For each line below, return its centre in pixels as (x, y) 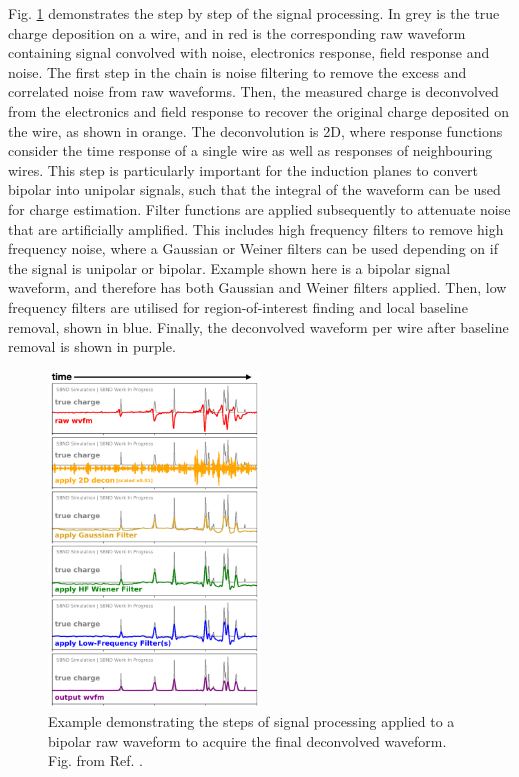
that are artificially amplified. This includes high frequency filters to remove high (256, 228)
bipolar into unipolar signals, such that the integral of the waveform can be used (254, 189)
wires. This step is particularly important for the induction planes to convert (243, 169)
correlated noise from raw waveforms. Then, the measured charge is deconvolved (253, 91)
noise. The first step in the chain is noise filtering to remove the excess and (237, 71)
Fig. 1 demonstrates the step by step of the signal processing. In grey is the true (254, 13)
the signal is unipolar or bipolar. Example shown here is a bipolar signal (229, 267)
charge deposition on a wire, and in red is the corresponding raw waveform (237, 32)
